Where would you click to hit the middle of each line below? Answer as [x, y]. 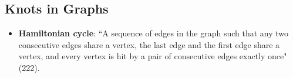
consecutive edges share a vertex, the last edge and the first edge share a [149, 44]
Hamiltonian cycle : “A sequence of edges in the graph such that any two [154, 33]
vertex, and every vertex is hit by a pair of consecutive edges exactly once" [153, 56]
